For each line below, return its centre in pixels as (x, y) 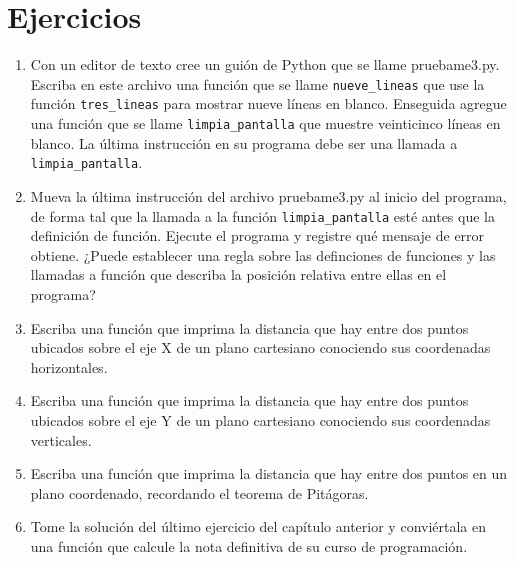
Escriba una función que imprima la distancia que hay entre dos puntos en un (269, 473)
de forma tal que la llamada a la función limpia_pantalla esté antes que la (262, 215)
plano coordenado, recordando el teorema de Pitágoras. (199, 492)
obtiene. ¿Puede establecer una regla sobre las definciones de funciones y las (263, 254)
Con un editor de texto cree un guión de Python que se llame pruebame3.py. (265, 64)
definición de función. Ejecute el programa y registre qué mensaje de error (257, 235)
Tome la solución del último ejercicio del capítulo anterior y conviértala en (258, 526)
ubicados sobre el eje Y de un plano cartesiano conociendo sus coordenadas (260, 419)
